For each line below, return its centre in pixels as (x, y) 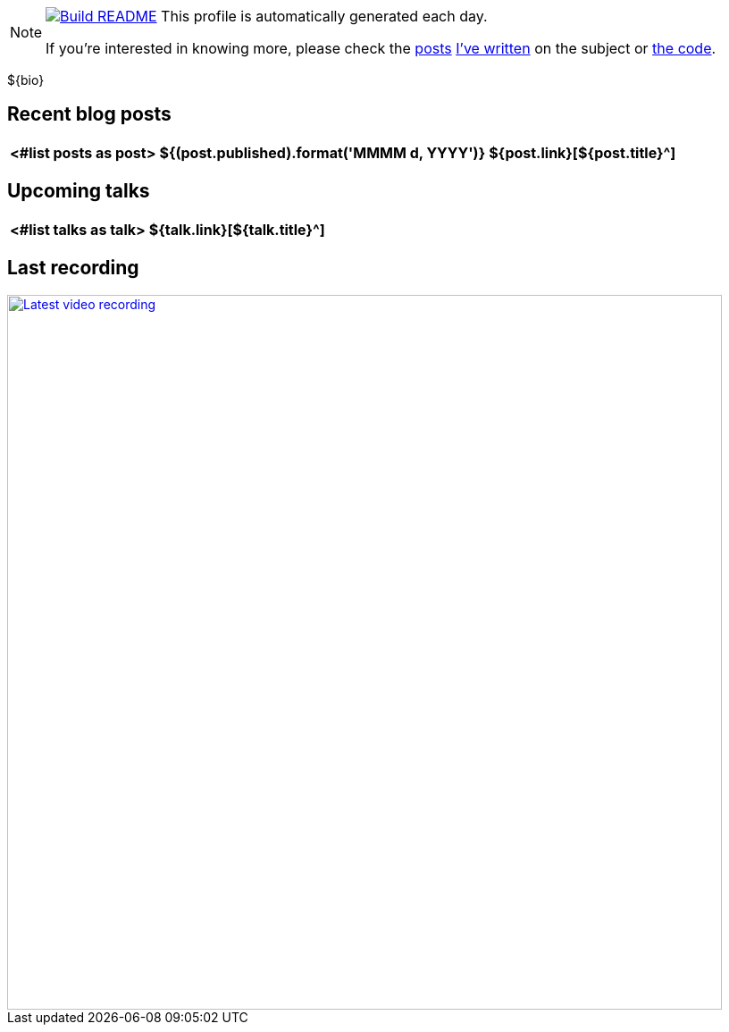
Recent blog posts (89, 114)
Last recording (73, 268)
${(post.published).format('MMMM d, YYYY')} (323, 152)
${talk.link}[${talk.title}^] (237, 229)
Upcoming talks (79, 191)
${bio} (26, 80)
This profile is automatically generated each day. (324, 16)
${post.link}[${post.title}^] (582, 152)
